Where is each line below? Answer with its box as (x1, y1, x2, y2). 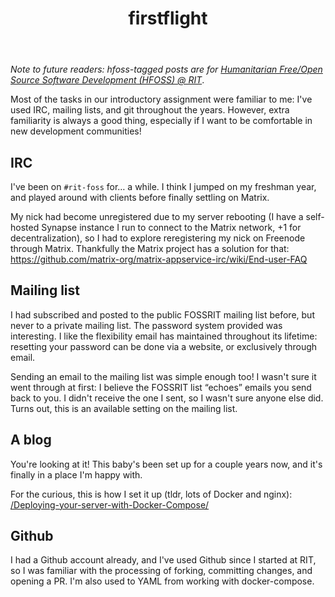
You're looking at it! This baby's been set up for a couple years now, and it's (10, 458, 323, 470)
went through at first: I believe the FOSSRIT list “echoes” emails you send (10, 381, 312, 393)
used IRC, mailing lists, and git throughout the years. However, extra (10, 104, 290, 116)
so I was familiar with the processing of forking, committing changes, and (10, 565, 313, 577)
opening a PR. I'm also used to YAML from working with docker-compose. (10, 575, 315, 587)
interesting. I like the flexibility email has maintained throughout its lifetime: (10, 330, 318, 342)
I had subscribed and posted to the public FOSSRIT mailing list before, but (10, 308, 315, 321)
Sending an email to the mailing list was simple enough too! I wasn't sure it (10, 370, 317, 382)
